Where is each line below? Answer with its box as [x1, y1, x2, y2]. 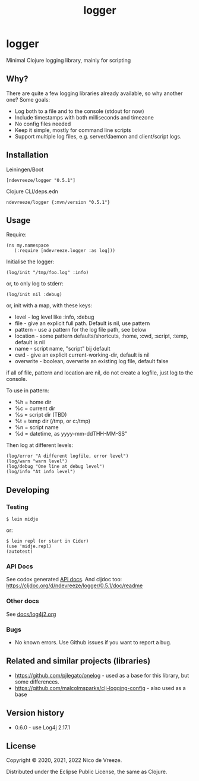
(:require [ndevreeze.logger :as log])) [14, 248, 116, 254]
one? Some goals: [6, 96, 50, 103]
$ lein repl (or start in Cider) [6, 538, 89, 544]
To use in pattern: [6, 387, 49, 394]
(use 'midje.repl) [6, 543, 52, 550]
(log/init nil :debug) [6, 292, 62, 298]
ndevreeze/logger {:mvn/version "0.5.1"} [6, 199, 110, 205]
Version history [6, 708, 65, 718]
